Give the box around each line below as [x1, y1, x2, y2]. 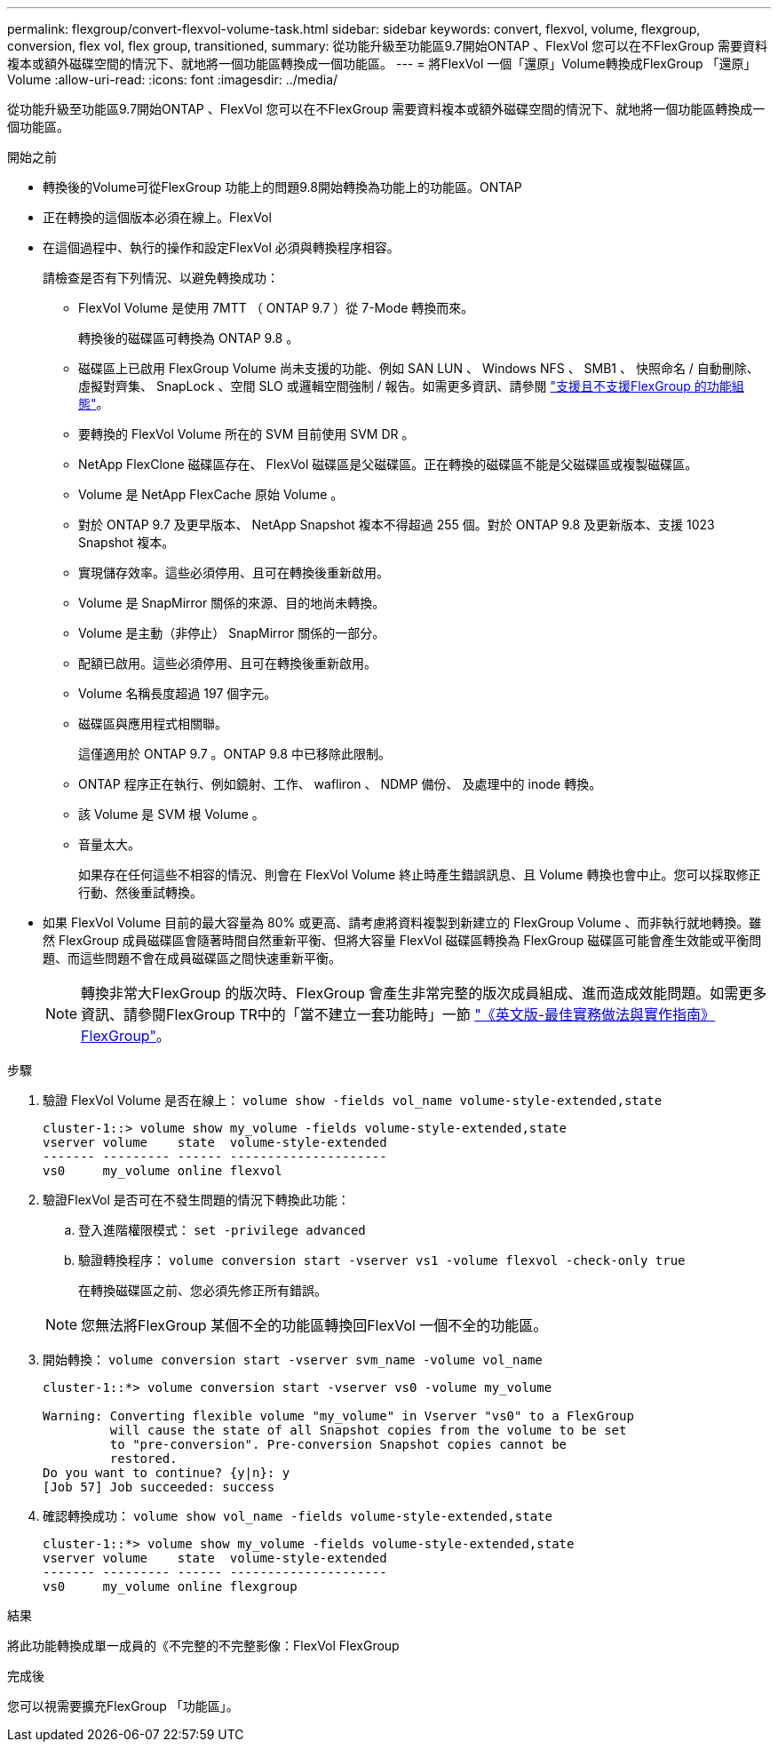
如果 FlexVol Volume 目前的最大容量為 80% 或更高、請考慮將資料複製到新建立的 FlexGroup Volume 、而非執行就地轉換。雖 [43, 915, 762, 930]
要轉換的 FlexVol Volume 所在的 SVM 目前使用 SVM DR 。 [78, 426, 415, 441]
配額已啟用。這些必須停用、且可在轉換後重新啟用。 [78, 656, 377, 671]
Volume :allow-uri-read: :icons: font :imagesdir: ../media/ [7, 72, 338, 87]
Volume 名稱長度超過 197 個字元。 [78, 686, 277, 701]
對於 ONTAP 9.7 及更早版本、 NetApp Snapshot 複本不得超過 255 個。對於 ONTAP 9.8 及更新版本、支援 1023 [78, 517, 715, 532]
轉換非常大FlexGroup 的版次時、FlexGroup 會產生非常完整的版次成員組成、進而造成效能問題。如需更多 [81, 984, 767, 1002]
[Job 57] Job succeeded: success [43, 1480, 275, 1494]
